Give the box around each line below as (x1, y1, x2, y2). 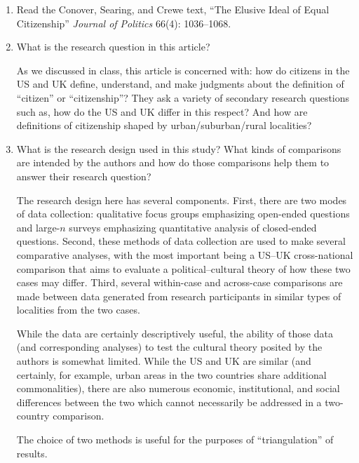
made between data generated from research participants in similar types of (16, 288, 341, 303)
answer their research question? (16, 168, 151, 183)
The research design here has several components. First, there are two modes (16, 192, 347, 207)
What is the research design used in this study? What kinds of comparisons (16, 141, 341, 156)
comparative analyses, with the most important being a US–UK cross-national (16, 247, 353, 262)
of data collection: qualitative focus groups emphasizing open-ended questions (16, 206, 350, 221)
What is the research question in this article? (16, 39, 210, 54)
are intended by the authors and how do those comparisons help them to (16, 155, 330, 170)
